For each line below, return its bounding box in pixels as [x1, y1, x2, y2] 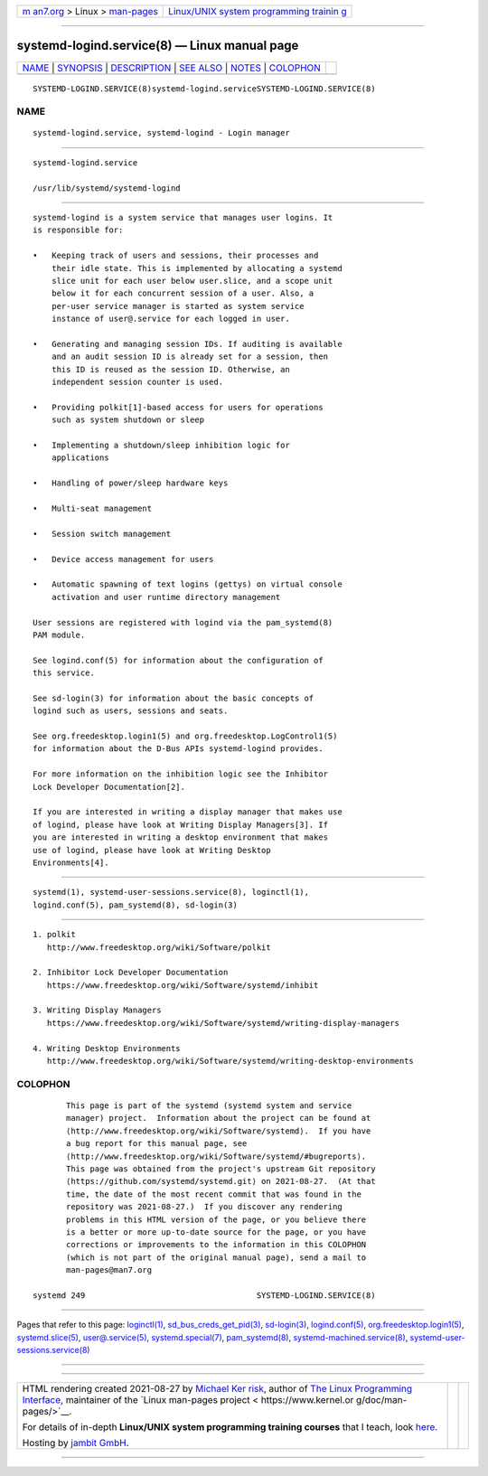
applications [51, 453, 109, 463]
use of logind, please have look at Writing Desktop [33, 845, 271, 855]
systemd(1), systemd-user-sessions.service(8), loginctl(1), [33, 887, 309, 898]
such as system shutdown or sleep [51, 415, 205, 425]
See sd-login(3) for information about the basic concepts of [33, 692, 314, 703]
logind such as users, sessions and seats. [33, 706, 229, 716]
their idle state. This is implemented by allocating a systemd [51, 263, 343, 273]
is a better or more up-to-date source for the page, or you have [66, 1227, 367, 1237]
